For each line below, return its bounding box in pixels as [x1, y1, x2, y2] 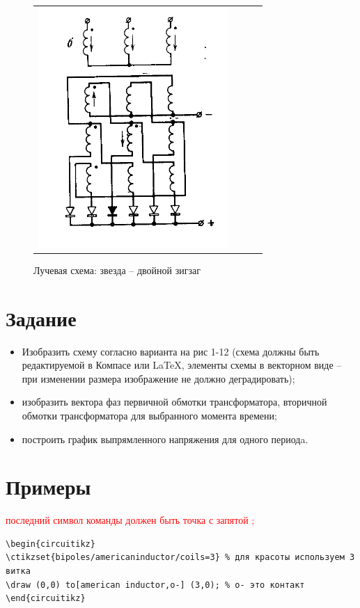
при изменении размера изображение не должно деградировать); [22, 371, 295, 385]
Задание [6, 303, 77, 332]
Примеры [6, 472, 91, 501]
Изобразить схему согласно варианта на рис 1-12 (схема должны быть [22, 344, 320, 358]
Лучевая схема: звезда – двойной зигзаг [33, 262, 201, 277]
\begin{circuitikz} [6, 538, 95, 549]
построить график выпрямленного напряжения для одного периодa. [22, 431, 308, 446]
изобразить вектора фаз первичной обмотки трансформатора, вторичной [22, 394, 327, 409]
